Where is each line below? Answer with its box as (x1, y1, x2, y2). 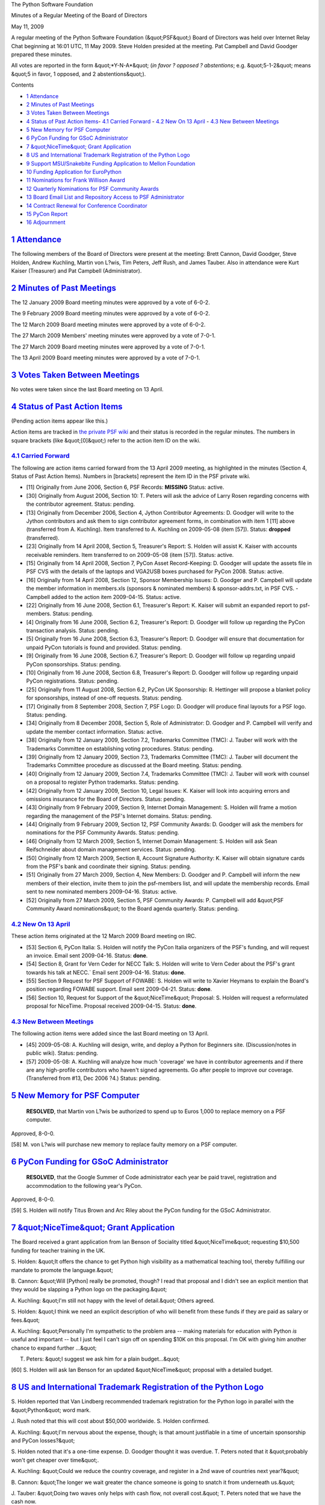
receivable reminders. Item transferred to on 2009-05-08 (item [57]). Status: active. (26, 551, 234, 558)
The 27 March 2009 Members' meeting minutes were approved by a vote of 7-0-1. (11, 332, 216, 340)
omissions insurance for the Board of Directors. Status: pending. (26, 795, 186, 802)
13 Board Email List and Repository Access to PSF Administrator (26, 193, 185, 201)
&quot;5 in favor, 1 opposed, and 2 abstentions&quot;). (11, 70, 146, 78)
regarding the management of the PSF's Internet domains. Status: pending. (26, 812, 212, 819)
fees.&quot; (11, 1316, 40, 1324)
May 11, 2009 (11, 23, 45, 30)
